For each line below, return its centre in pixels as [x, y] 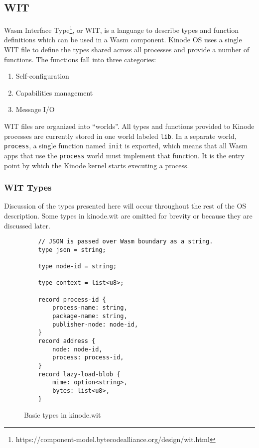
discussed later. [27, 225]
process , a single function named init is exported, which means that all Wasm [126, 146]
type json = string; [72, 250]
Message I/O [35, 109]
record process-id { [72, 299]
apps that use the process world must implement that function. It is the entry [124, 155]
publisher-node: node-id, [95, 324]
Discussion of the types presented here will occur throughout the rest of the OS [125, 206]
